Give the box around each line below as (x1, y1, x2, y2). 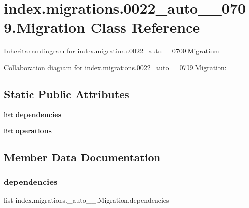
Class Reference (90, 17, 200, 37)
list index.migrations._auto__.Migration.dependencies (4, 194, 169, 205)
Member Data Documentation (4, 150, 161, 165)
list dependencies (4, 109, 62, 119)
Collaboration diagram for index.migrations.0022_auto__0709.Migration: (4, 62, 227, 72)
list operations (4, 126, 52, 136)
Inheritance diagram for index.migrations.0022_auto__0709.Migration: (4, 46, 219, 56)
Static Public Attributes (4, 86, 129, 101)
